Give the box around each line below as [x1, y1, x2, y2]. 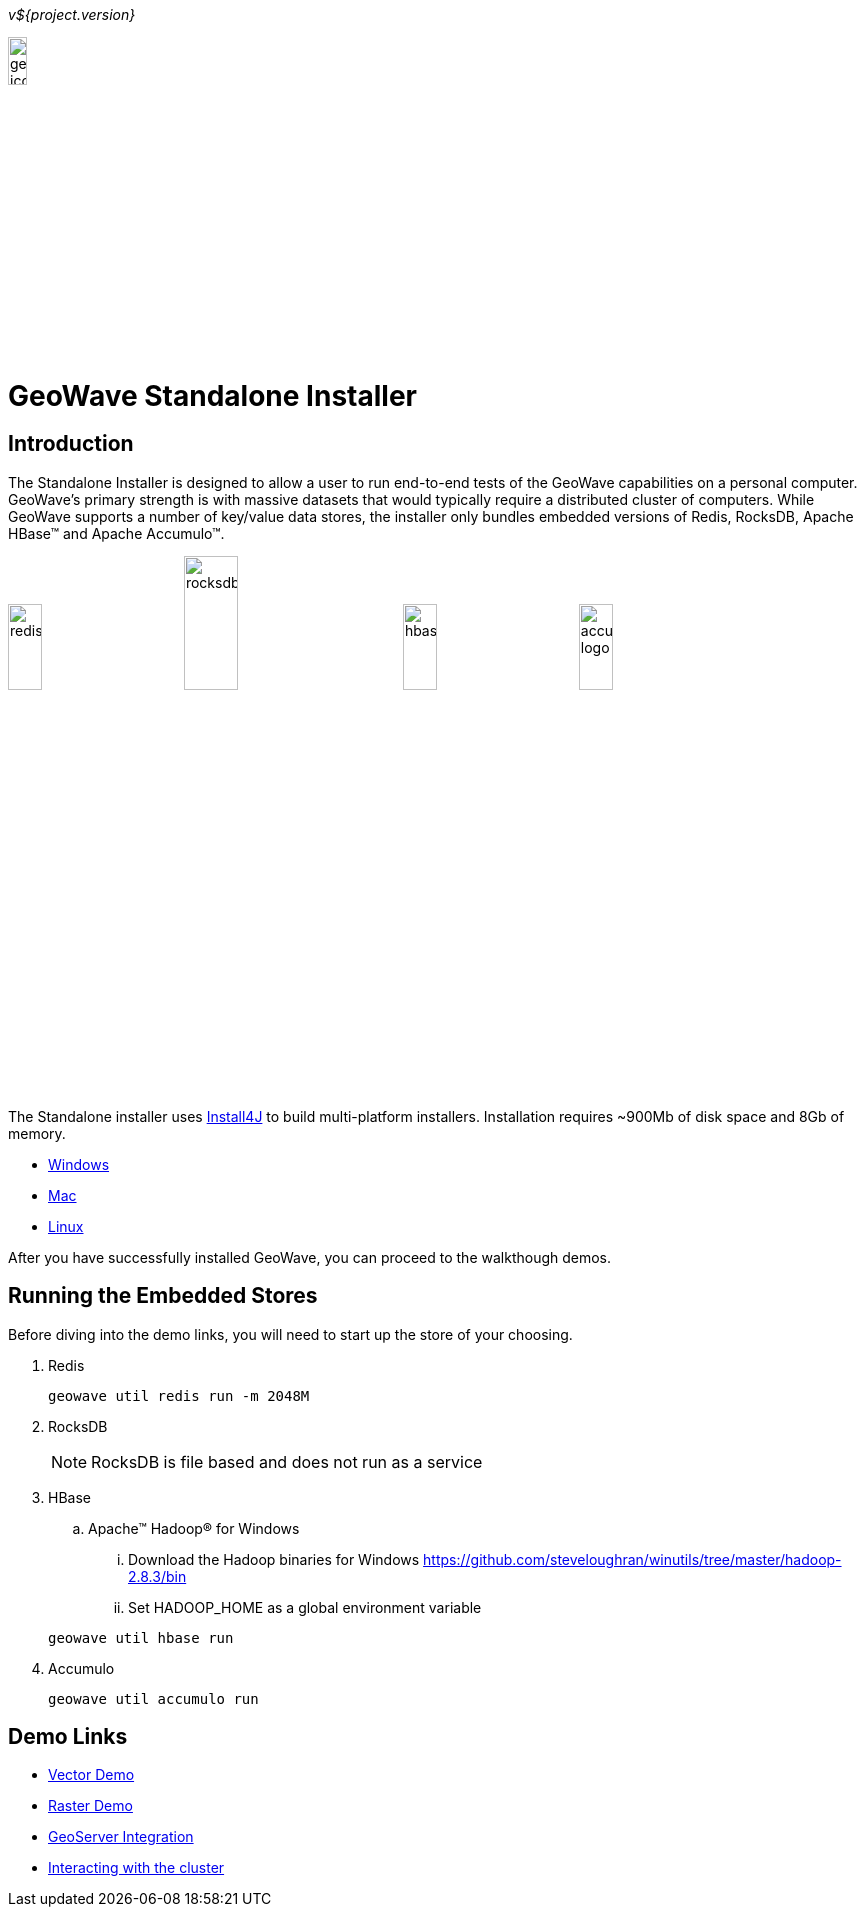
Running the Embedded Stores [8, 1283, 318, 1309]
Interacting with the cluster [48, 1859, 225, 1877]
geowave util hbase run [48, 1629, 234, 1646]
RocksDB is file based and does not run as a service [91, 1451, 483, 1472]
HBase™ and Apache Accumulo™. [8, 524, 225, 542]
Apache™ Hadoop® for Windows [88, 1519, 300, 1537]
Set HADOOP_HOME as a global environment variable [128, 1598, 482, 1616]
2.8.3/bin [128, 1567, 187, 1585]
